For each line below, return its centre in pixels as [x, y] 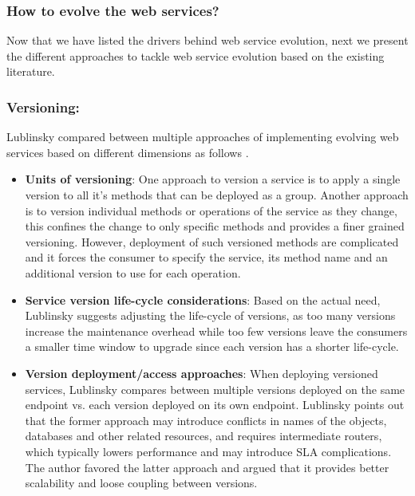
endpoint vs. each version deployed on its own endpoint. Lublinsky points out [215, 405]
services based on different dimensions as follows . [128, 152]
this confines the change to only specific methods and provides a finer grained [215, 226]
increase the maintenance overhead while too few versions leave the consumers [216, 331]
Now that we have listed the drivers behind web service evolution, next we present [207, 40]
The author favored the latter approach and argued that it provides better [207, 467]
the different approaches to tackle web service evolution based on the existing [196, 55]
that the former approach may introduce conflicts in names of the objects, [206, 420]
